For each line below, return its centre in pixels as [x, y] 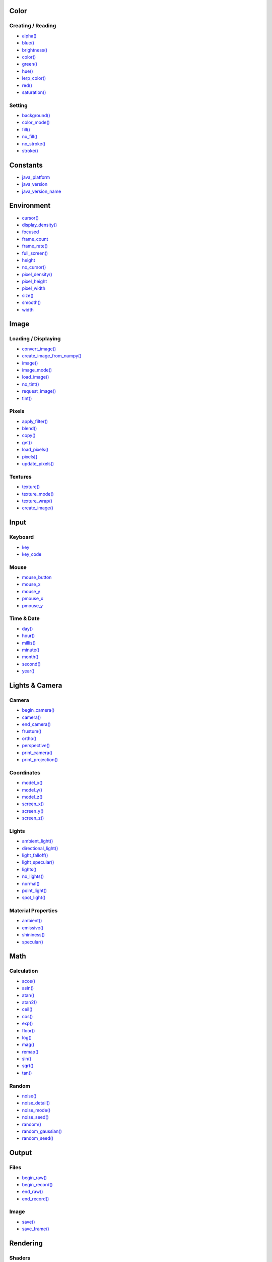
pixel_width [33, 288]
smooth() [31, 302]
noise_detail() [36, 1103]
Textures [21, 477]
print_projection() [40, 759]
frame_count [35, 239]
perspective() [36, 746]
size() [28, 295]
